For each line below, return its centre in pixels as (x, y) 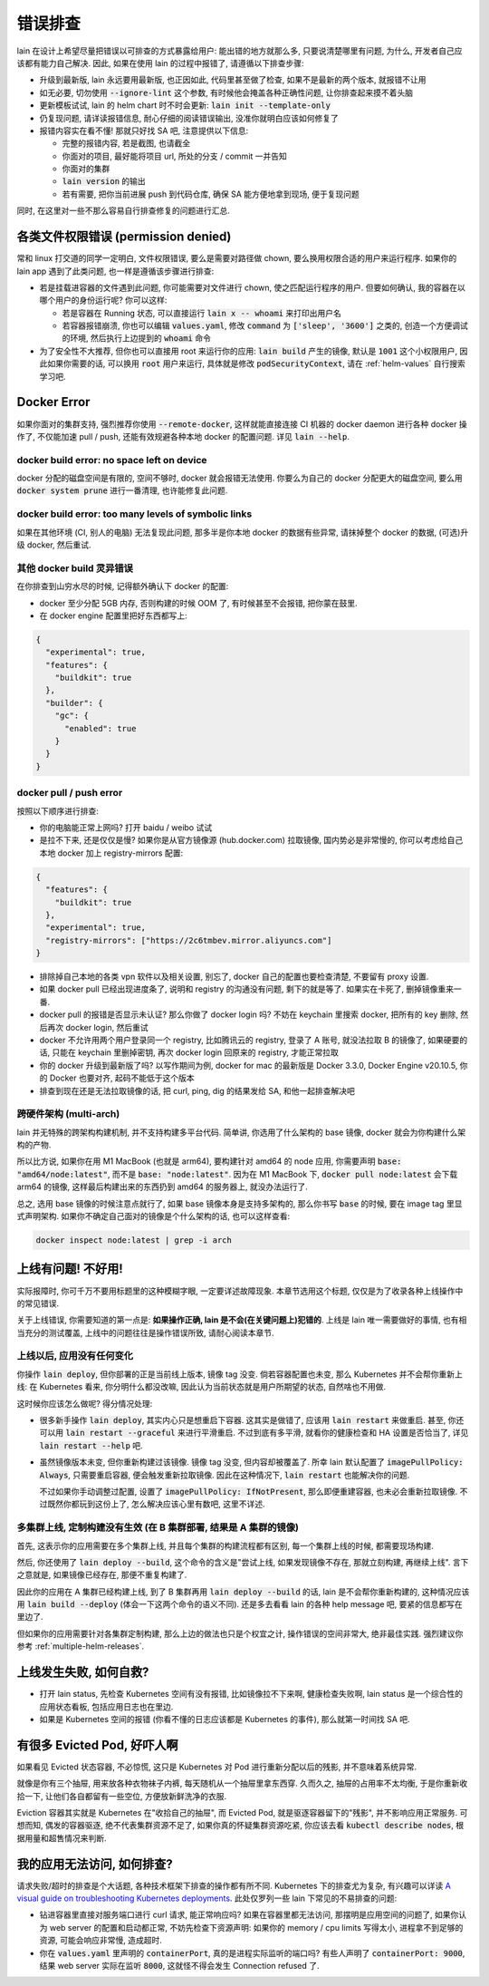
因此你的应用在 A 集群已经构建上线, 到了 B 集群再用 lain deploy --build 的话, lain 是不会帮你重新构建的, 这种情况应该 (243, 1592)
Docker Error (53, 402)
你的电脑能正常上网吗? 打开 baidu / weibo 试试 (126, 827)
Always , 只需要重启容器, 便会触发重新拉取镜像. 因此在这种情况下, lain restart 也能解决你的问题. (225, 1475)
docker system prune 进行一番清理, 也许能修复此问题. (122, 490)
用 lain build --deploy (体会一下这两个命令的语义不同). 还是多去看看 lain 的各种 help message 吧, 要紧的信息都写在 (240, 1604)
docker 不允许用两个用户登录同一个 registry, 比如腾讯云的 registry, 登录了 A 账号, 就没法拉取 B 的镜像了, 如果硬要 (249, 1040)
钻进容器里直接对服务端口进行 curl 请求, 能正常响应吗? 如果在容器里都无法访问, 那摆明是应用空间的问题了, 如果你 (249, 1915)
